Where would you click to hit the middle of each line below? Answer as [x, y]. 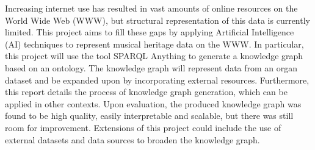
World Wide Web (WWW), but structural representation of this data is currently [157, 20]
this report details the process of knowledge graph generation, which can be [146, 92]
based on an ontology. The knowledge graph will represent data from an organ [151, 67]
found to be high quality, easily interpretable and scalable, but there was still [149, 116]
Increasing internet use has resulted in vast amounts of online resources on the [151, 8]
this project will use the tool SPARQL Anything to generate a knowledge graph [154, 56]
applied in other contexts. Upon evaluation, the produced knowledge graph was [153, 103]
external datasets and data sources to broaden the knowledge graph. [132, 139]
